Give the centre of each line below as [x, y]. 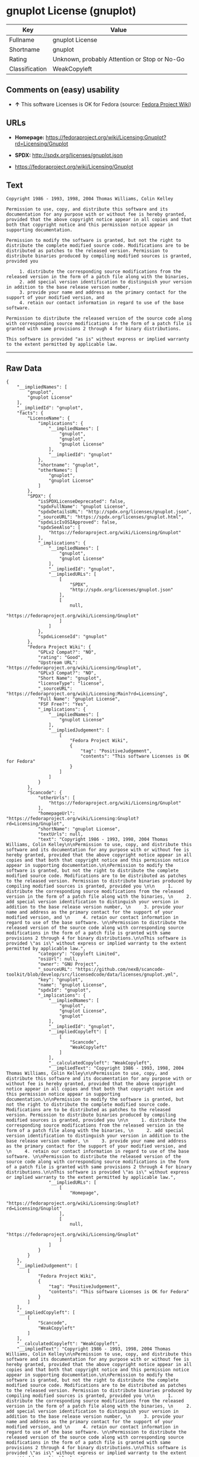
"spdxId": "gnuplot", [65, 991]
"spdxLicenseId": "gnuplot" [73, 637]
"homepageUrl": [57, 813]
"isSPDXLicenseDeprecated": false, [82, 502]
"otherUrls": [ [57, 798]
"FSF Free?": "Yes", [63, 704]
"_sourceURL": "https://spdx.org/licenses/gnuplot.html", [111, 517]
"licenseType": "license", [71, 684]
